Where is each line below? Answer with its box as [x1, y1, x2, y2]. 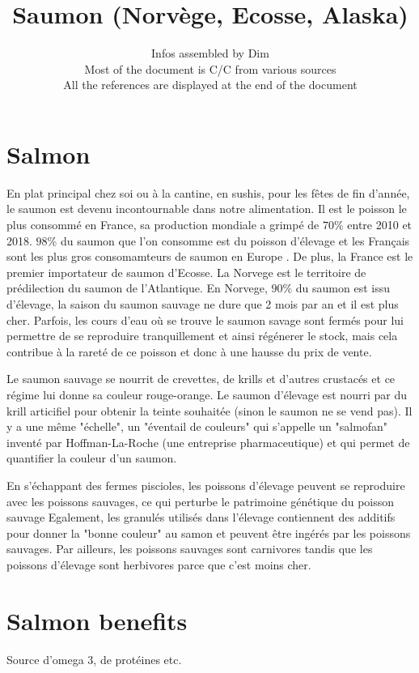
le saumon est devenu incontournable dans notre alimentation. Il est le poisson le [6, 200, 407, 217]
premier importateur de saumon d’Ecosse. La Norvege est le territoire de [6, 263, 366, 280]
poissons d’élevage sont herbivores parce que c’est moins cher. [6, 556, 311, 573]
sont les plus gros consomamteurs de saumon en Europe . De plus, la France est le [6, 248, 413, 265]
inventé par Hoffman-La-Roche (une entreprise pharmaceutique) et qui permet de [6, 433, 410, 450]
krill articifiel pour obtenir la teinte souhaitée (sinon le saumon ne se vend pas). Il [6, 402, 413, 419]
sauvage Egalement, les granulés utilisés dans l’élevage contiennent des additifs [6, 509, 396, 526]
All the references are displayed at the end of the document [63, 76, 358, 93]
